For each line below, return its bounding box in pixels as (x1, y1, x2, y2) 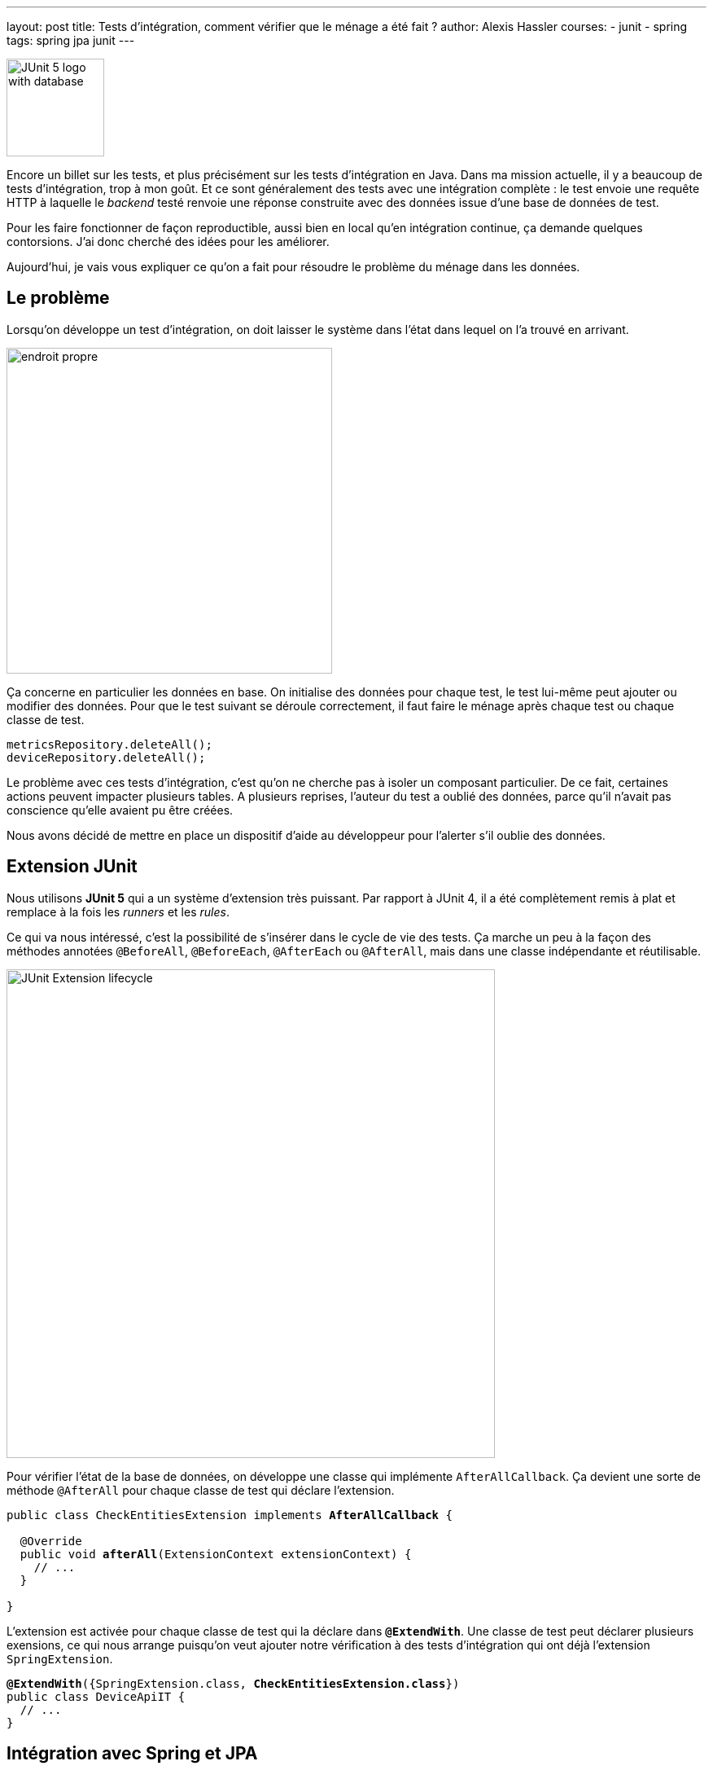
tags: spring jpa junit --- (7, 33, 135, 47)
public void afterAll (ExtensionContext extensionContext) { (20, 1547, 412, 1561)
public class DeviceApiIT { (7, 1689, 186, 1703)
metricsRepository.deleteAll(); (7, 737, 212, 751)
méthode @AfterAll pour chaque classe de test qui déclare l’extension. (7, 1482, 395, 1497)
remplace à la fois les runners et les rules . (7, 904, 230, 919)
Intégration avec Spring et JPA (7, 1743, 258, 1764)
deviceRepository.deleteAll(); (7, 750, 206, 764)
